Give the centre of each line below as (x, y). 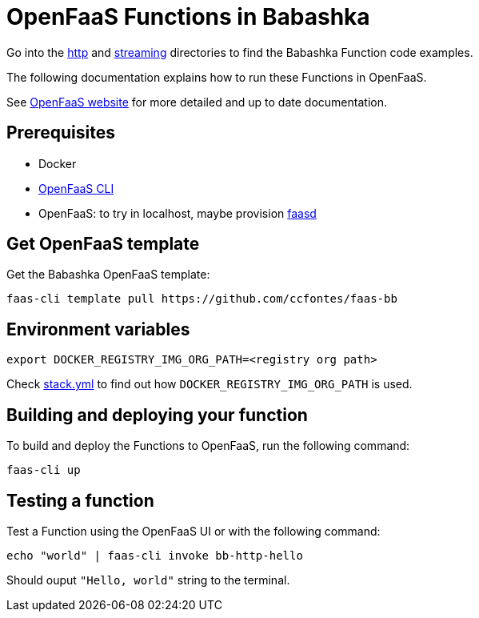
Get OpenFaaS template (103, 244)
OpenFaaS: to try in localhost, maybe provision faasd (178, 213)
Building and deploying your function (157, 415)
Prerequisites (61, 133)
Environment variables (98, 329)
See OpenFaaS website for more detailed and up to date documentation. (197, 102)
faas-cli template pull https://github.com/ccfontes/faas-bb (202, 299)
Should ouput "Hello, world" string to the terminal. (148, 580)
